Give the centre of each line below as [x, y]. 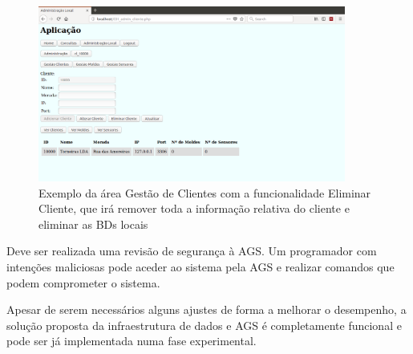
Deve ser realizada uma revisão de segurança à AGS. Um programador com [192, 251]
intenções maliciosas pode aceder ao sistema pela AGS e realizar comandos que [200, 266]
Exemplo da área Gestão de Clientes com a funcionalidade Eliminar [205, 192]
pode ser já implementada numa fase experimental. [132, 341]
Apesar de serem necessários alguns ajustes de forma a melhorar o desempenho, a [206, 309]
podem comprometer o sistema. [83, 282]
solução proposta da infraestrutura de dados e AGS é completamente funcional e [204, 325]
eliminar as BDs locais [93, 224]
